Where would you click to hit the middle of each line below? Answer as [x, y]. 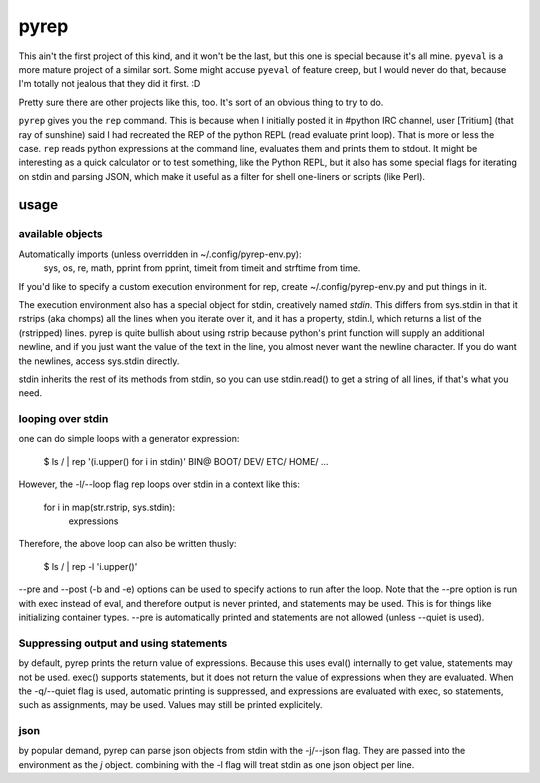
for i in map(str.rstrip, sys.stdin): [109, 507]
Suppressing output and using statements [123, 643]
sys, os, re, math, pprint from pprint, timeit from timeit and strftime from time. [202, 268]
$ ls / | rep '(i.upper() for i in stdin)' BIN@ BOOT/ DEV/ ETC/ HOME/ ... [186, 461]
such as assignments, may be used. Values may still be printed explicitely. [171, 705]
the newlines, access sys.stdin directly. [99, 361]
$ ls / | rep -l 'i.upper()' [90, 566]
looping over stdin [63, 419]
